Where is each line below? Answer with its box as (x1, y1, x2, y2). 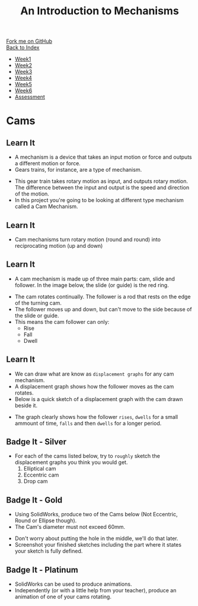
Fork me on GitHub (6, 37, 52, 45)
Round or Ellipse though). (14, 517, 77, 524)
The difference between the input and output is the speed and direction (14, 184, 190, 191)
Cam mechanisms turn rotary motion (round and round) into (14, 236, 161, 243)
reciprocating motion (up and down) (14, 242, 103, 249)
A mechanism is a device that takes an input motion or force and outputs (14, 153, 192, 161)
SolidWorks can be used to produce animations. (14, 580, 132, 588)
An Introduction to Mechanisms (20, 4, 179, 18)
